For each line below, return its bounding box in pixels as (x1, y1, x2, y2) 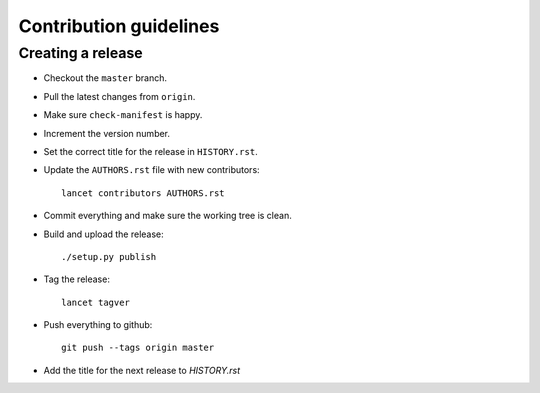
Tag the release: (43, 273, 110, 285)
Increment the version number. (43, 127, 170, 139)
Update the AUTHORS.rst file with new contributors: (43, 164, 260, 176)
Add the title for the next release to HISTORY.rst (43, 364, 241, 376)
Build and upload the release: (43, 228, 164, 240)
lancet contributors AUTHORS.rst (61, 187, 225, 199)
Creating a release (18, 44, 144, 62)
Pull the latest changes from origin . (43, 90, 196, 102)
